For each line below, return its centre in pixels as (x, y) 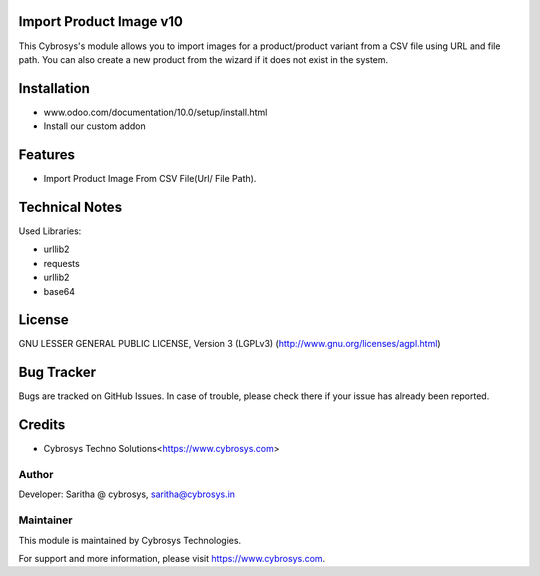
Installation (54, 88)
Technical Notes (70, 206)
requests (61, 263)
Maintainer (45, 520)
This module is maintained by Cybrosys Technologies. (130, 540)
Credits (42, 425)
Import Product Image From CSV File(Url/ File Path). (150, 179)
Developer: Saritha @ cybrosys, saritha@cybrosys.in (126, 494)
